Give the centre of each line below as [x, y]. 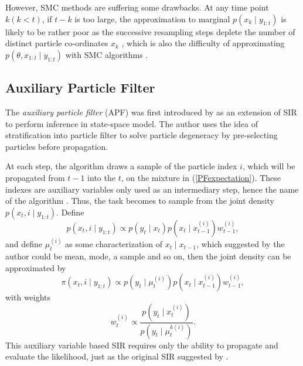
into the [101, 177]
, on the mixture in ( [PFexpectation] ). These [201, 177]
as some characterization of [114, 244]
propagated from [35, 177]
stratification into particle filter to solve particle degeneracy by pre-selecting [142, 135]
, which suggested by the [240, 244]
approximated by [36, 267]
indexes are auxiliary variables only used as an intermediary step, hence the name [152, 189]
